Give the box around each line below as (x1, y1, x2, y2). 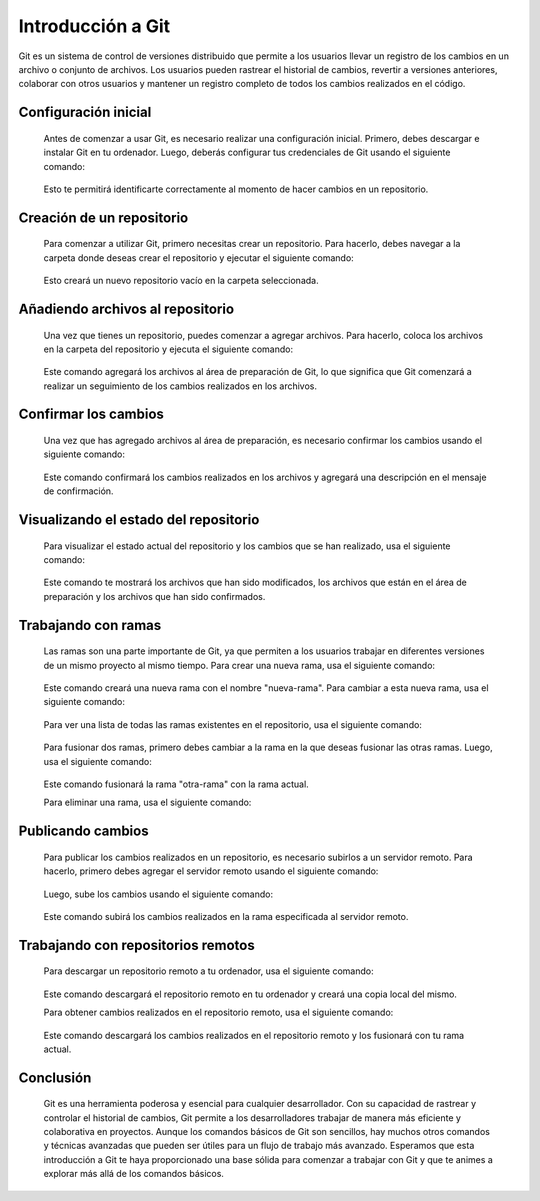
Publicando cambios (18, 823, 149, 840)
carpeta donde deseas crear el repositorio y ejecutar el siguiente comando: (43, 251, 354, 264)
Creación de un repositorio (18, 209, 189, 226)
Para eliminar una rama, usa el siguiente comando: (43, 796, 252, 809)
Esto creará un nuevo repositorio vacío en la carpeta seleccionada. (43, 275, 319, 287)
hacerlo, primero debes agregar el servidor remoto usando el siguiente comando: (43, 865, 379, 877)
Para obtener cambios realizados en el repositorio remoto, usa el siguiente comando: (43, 1006, 394, 1019)
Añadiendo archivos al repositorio (18, 300, 235, 317)
